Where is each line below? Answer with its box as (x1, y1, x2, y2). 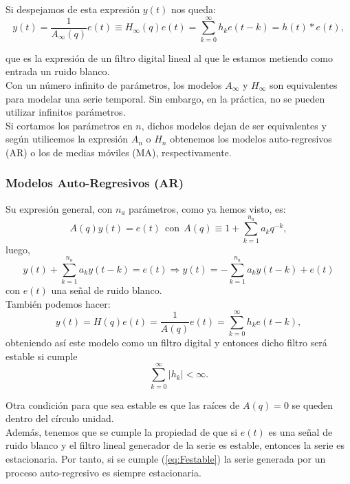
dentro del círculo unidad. (6, 411, 114, 425)
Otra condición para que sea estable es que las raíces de (6, 397, 240, 412)
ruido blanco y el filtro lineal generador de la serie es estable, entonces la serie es (6, 438, 344, 452)
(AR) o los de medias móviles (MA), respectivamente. (6, 145, 232, 159)
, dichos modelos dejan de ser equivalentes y (141, 118, 327, 132)
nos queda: (171, 2, 216, 16)
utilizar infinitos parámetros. (6, 105, 126, 119)
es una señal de (268, 424, 333, 439)
